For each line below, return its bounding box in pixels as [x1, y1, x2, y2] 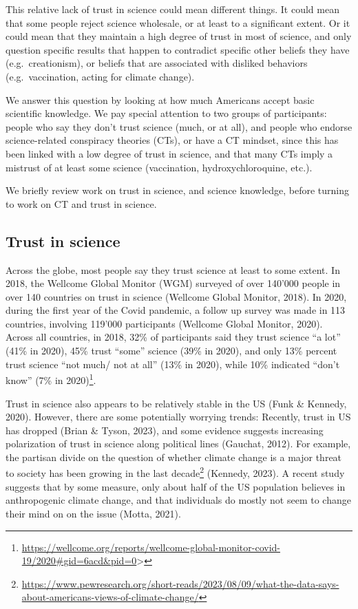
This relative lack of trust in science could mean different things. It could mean [6, 2, 339, 16]
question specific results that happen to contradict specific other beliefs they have [6, 42, 350, 56]
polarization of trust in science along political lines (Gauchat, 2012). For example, [6, 436, 351, 451]
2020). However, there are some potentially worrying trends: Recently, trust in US [6, 409, 351, 424]
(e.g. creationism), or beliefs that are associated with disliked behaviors [6, 56, 308, 70]
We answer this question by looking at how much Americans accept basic [6, 92, 315, 107]
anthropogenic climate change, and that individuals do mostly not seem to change [6, 493, 351, 507]
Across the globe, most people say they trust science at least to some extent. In [6, 262, 340, 277]
